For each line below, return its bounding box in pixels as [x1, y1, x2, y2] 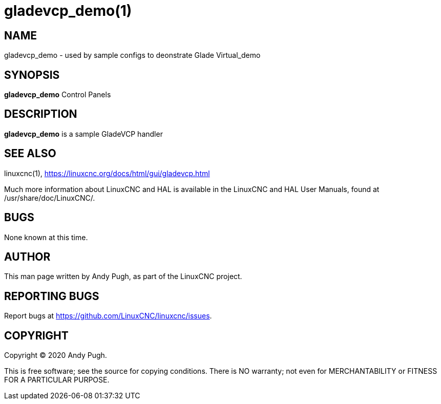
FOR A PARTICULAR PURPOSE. [4, 375, 110, 385]
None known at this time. [4, 232, 88, 242]
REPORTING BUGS [4, 289, 99, 303]
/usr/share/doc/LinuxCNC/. [4, 193, 95, 202]
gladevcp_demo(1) [4, 2, 132, 19]
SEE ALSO [4, 147, 56, 160]
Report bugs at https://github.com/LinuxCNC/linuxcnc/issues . [4, 311, 212, 321]
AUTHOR [4, 250, 51, 263]
